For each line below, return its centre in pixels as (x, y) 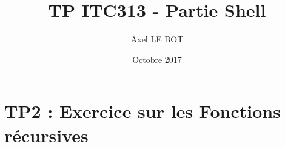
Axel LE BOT (157, 39)
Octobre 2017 (157, 59)
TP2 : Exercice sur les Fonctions (142, 111)
